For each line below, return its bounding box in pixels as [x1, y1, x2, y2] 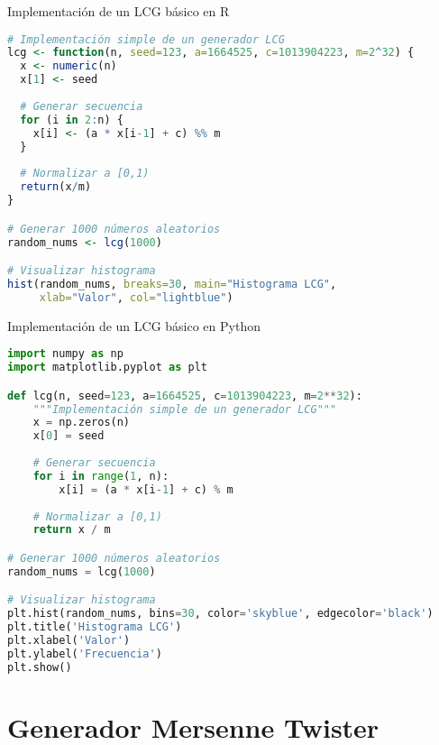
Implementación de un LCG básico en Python [7, 316, 261, 335]
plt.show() [7, 660, 72, 674]
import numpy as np [7, 347, 123, 361]
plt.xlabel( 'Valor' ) [7, 633, 131, 647]
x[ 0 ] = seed [32, 429, 105, 443]
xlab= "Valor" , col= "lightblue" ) [39, 290, 233, 304]
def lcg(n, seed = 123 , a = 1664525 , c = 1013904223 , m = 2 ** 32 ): [7, 389, 362, 402]
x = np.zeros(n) [32, 416, 131, 429]
